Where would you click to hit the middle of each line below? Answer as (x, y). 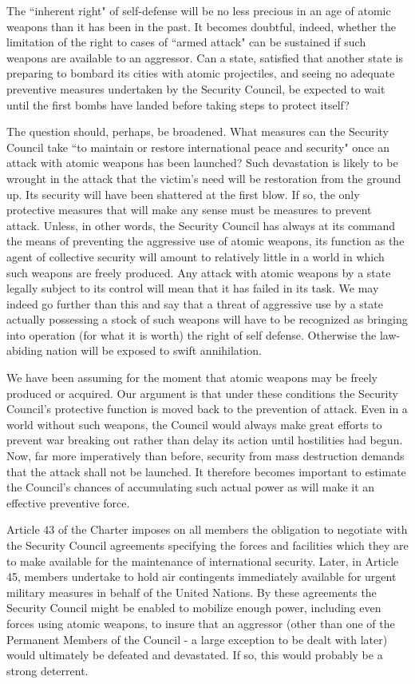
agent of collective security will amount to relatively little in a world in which (196, 256)
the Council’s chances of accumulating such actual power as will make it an (191, 487)
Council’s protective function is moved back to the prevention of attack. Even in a (207, 409)
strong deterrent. (47, 670)
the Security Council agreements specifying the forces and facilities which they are (207, 545)
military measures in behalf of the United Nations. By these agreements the (192, 592)
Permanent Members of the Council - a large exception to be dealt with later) (197, 639)
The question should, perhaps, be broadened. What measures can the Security (198, 131)
